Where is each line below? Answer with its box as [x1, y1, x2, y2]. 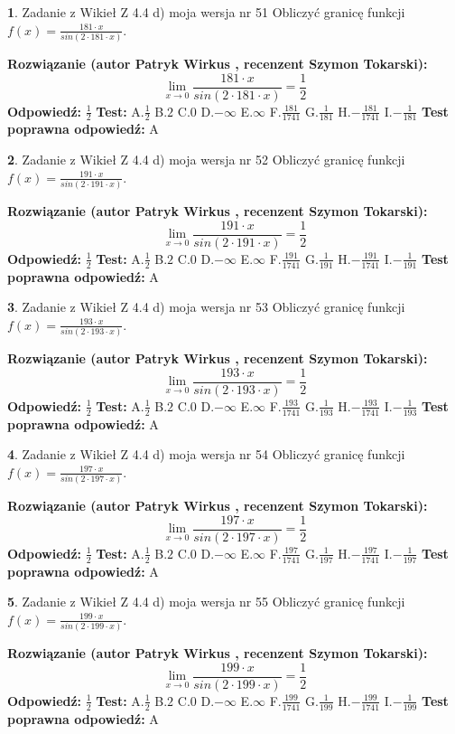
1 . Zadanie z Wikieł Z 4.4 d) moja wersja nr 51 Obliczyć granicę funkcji [7, 3, 405, 21]
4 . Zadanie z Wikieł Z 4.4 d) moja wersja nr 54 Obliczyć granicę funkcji [7, 445, 405, 464]
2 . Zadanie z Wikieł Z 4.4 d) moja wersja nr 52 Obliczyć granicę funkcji [7, 150, 405, 169]
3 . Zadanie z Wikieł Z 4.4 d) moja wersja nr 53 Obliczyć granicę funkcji [7, 297, 405, 316]
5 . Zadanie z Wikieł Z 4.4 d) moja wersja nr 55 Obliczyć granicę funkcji [7, 592, 405, 611]
